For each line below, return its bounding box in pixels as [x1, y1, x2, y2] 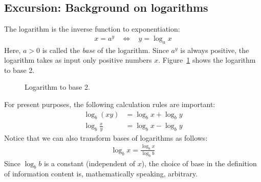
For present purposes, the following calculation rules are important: [4, 99, 215, 110]
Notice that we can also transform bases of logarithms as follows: [4, 132, 208, 143]
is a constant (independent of [43, 158, 136, 168]
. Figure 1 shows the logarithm [158, 55, 256, 65]
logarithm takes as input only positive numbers [4, 55, 152, 65]
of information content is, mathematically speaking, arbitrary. [4, 168, 198, 179]
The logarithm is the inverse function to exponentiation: [4, 23, 180, 34]
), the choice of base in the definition [141, 158, 257, 168]
